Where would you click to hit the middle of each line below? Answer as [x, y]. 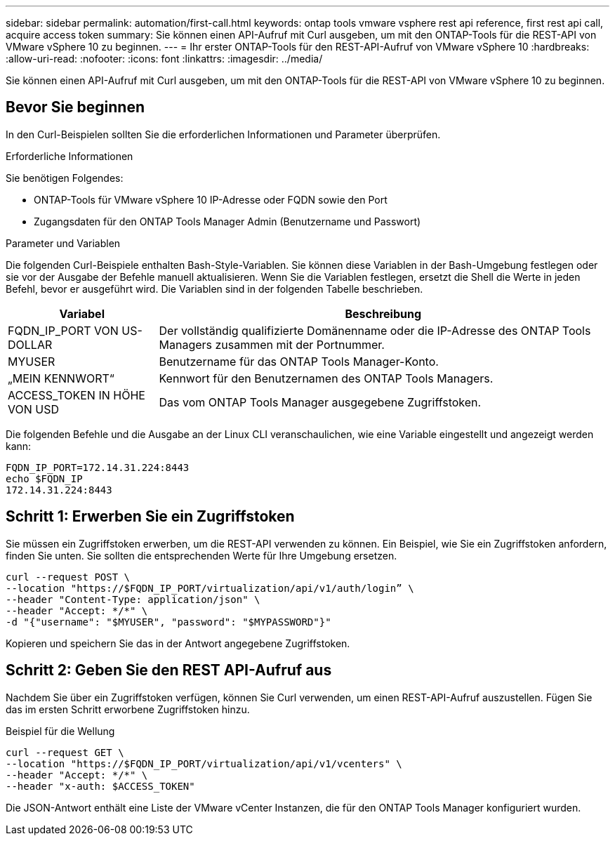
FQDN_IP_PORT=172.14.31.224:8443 [98, 467]
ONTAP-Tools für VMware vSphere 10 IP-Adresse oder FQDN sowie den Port [211, 199]
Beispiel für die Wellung [60, 731]
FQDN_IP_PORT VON [63, 330]
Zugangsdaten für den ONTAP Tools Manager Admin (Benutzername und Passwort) [227, 221]
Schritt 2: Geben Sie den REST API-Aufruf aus [169, 670]
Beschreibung [383, 313]
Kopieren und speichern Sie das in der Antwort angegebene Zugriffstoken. [178, 643]
